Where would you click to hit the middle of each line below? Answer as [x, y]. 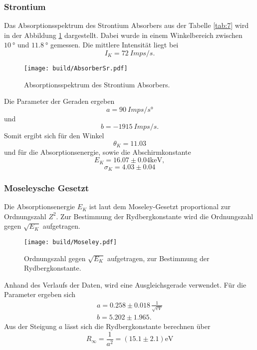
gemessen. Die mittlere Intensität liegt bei [114, 45]
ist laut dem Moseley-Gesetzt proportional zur [160, 206]
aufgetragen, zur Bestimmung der [158, 258]
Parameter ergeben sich [40, 294]
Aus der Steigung [30, 326]
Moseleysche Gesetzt [47, 187]
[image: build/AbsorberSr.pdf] [76, 68]
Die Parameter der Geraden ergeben [59, 101]
